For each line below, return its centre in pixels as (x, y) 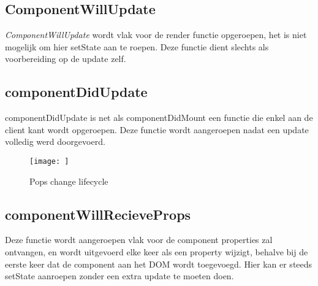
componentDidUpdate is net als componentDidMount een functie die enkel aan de (159, 118)
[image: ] (49, 161)
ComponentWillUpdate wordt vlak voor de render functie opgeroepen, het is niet (156, 35)
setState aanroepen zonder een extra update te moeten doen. (119, 276)
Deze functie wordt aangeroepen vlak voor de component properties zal (139, 240)
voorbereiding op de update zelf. (66, 59)
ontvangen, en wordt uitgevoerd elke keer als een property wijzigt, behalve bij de (157, 252)
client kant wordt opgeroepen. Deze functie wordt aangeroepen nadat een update (157, 129)
